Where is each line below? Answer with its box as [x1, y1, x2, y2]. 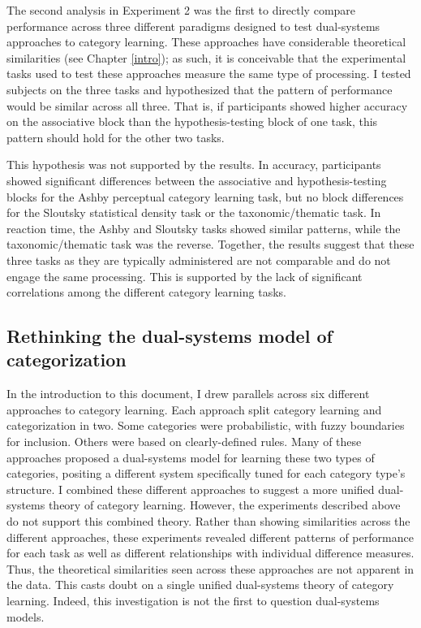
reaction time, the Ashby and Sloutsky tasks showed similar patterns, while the [6, 219, 401, 236]
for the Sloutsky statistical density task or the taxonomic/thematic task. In [6, 204, 381, 221]
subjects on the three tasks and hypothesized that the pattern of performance [6, 80, 393, 97]
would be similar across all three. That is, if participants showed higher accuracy [6, 97, 408, 114]
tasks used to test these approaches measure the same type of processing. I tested [6, 65, 411, 82]
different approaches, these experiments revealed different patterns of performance [6, 528, 414, 545]
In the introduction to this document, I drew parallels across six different [6, 385, 370, 402]
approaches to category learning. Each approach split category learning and [6, 401, 382, 418]
